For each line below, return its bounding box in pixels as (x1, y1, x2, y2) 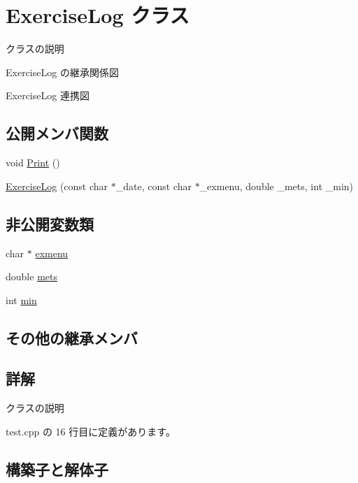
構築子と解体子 (6, 458, 108, 480)
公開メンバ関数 (6, 122, 108, 144)
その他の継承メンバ (6, 326, 138, 348)
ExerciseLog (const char (6, 178, 108, 193)
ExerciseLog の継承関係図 (6, 64, 119, 79)
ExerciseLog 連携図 (6, 88, 89, 103)
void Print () (6, 155, 60, 170)
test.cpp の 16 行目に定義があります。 (6, 424, 176, 438)
